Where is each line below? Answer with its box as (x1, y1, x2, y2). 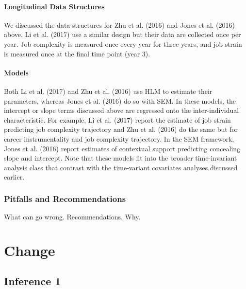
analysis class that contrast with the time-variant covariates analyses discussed (4, 162, 238, 172)
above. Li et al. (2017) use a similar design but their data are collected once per (4, 29, 241, 39)
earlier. (4, 172, 25, 182)
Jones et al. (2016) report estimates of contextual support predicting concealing (4, 143, 241, 153)
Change (4, 240, 55, 260)
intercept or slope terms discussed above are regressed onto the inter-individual (4, 105, 239, 115)
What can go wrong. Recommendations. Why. (4, 212, 141, 222)
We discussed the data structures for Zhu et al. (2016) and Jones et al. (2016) (4, 19, 235, 30)
